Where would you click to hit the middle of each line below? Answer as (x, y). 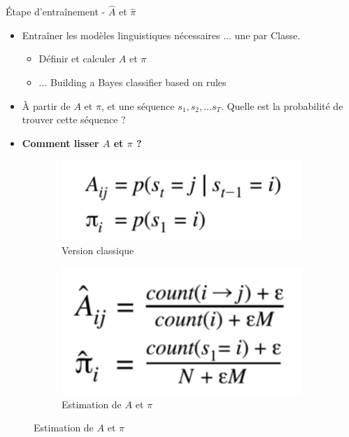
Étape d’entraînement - (56, 12)
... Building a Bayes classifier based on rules (133, 82)
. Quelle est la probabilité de (282, 105)
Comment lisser (60, 143)
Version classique (98, 250)
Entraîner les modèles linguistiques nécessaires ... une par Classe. (161, 35)
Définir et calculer (77, 58)
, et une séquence (138, 105)
